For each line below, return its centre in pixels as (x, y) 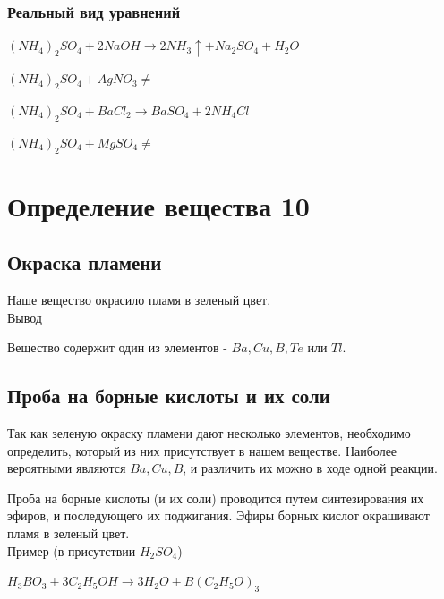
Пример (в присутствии (72, 550)
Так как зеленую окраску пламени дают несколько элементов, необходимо (209, 433)
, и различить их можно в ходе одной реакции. (310, 468)
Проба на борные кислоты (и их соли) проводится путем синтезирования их (216, 498)
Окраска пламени (85, 262)
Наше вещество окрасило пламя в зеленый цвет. (139, 300)
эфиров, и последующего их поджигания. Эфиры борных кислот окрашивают (218, 515)
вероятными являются (67, 468)
